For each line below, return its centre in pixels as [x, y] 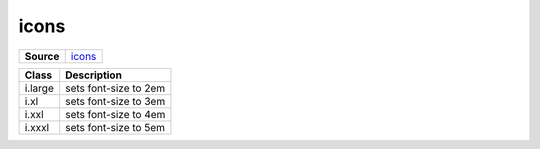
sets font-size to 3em [115, 101]
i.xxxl [37, 127]
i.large [39, 88]
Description [93, 75]
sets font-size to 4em [115, 114]
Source [42, 56]
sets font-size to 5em [115, 127]
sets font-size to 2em [115, 88]
